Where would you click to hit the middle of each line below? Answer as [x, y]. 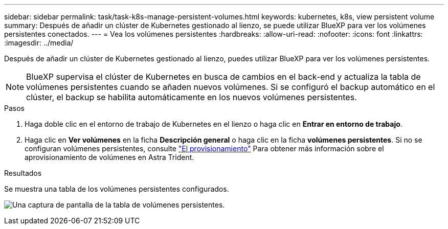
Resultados [23, 173]
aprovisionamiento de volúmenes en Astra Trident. [109, 157]
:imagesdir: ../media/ [39, 43]
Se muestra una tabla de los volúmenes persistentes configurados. [117, 189]
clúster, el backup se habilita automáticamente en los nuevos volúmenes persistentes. [192, 97]
